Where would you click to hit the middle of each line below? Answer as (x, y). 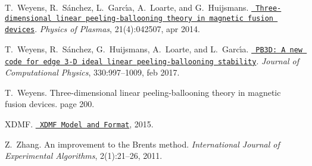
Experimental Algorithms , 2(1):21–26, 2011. (84, 156)
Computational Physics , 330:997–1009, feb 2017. (92, 72)
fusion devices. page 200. (50, 104)
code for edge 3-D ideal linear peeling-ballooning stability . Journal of (152, 60)
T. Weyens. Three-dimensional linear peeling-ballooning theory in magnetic (143, 92)
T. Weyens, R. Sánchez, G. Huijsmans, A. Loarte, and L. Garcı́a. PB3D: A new (154, 48)
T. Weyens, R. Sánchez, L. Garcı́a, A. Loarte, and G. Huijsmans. (127, 7)
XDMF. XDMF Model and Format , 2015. (79, 124)
